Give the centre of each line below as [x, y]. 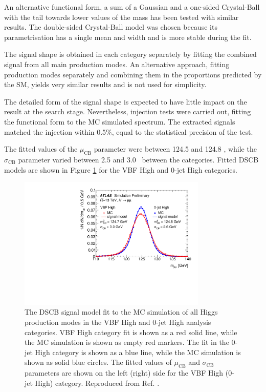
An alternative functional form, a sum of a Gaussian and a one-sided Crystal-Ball [132, 7]
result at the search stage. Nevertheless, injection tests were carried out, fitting [128, 111]
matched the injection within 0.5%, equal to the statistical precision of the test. [129, 131]
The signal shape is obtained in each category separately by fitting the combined [130, 54]
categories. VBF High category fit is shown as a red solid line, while [131, 332]
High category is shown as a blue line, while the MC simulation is [138, 352]
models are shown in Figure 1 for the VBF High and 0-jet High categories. [121, 169]
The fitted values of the [41, 149]
